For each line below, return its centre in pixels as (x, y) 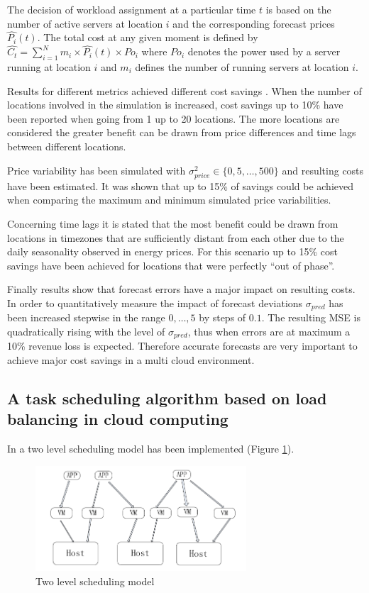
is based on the (298, 9)
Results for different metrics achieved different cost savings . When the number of (184, 90)
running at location (49, 67)
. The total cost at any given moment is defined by (148, 37)
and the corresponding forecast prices (254, 23)
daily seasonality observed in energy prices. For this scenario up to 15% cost (173, 251)
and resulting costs (323, 170)
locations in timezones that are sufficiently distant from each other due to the (176, 237)
